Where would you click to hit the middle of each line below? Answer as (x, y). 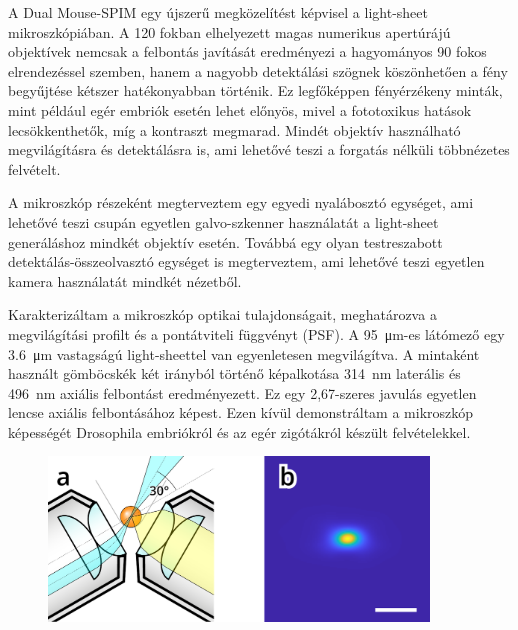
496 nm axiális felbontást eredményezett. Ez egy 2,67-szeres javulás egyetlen (242, 392)
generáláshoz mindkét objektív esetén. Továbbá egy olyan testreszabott (225, 241)
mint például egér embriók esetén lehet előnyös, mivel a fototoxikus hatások (240, 109)
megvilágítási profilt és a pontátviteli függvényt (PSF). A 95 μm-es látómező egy (256, 333)
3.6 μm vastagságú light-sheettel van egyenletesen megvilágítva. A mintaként (244, 353)
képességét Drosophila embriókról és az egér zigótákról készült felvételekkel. (239, 431)
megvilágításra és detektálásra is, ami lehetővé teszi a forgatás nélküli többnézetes (259, 149)
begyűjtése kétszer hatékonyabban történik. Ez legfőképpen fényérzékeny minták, (255, 90)
